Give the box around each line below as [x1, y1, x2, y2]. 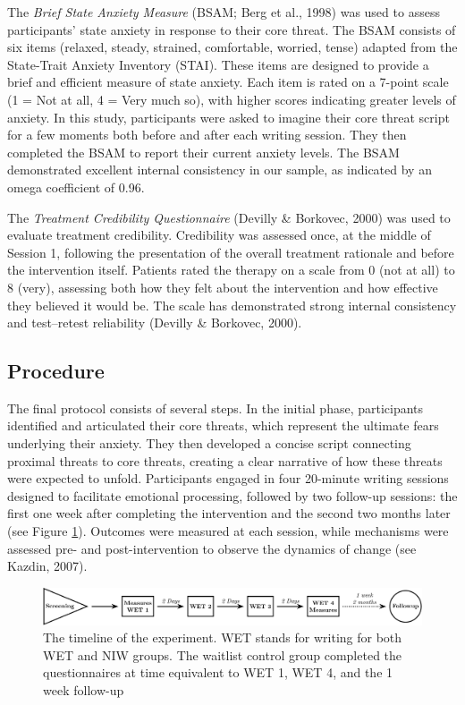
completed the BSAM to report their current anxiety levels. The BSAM [7, 142, 400, 161]
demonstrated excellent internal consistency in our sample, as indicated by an [7, 160, 432, 179]
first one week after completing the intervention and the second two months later [7, 504, 451, 522]
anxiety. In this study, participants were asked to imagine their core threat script [7, 107, 450, 126]
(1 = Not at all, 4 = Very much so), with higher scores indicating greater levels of [7, 89, 456, 108]
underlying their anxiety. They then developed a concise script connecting [7, 434, 411, 453]
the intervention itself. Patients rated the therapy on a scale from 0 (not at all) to [7, 260, 455, 279]
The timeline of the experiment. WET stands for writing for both [43, 628, 402, 647]
